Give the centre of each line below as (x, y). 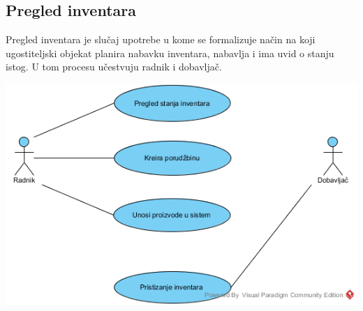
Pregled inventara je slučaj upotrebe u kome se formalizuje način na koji (161, 39)
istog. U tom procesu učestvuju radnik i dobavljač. (114, 67)
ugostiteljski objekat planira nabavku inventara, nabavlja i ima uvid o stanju (170, 53)
